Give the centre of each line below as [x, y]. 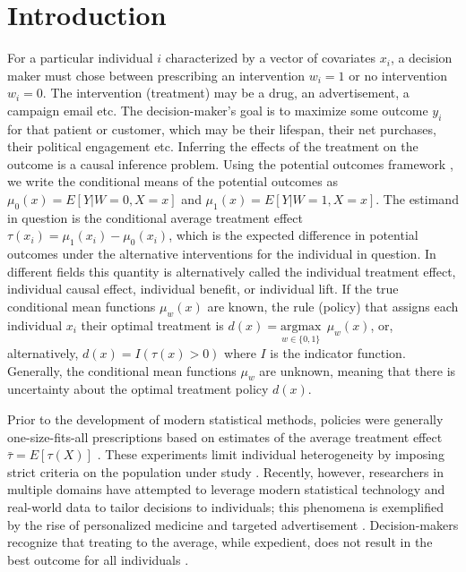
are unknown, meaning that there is [358, 370]
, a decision [421, 58]
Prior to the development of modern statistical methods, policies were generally [225, 419]
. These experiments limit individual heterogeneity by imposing [271, 454]
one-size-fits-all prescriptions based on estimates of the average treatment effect [225, 436]
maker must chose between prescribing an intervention [156, 75]
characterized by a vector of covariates [271, 58]
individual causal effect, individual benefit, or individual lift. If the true [203, 289]
